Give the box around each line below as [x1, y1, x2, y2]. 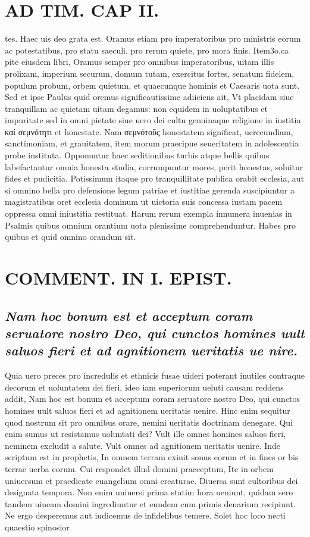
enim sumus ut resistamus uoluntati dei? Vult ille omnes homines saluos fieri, [5, 427, 286, 440]
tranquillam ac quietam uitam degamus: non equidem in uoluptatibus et [5, 102, 268, 114]
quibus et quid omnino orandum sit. [5, 230, 136, 243]
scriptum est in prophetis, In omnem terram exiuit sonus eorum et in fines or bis [5, 451, 299, 463]
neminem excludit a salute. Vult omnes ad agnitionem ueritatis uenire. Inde [5, 439, 281, 451]
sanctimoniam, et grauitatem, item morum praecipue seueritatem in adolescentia [5, 137, 299, 149]
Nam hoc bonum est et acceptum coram [5, 306, 253, 324]
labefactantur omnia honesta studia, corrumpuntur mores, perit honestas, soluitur [5, 160, 303, 173]
